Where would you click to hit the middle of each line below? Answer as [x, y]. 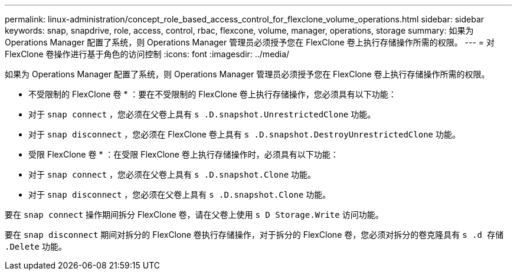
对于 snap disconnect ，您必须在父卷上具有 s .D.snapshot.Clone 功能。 [180, 194]
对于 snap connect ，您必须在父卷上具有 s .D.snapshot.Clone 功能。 [172, 174]
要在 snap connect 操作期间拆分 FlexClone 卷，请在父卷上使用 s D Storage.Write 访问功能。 [194, 215]
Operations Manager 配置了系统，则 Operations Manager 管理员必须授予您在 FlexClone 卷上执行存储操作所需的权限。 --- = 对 [250, 42]
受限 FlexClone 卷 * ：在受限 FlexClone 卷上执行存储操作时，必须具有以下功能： [184, 154]
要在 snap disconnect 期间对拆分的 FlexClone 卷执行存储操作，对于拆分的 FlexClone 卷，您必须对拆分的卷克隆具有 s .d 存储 [254, 235]
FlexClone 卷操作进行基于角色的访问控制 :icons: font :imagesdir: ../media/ [147, 54]
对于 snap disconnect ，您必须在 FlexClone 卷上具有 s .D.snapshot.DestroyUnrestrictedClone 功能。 [244, 134]
